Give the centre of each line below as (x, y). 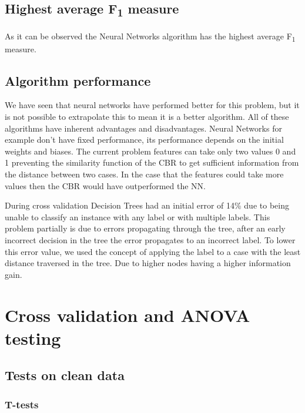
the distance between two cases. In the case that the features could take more (144, 174)
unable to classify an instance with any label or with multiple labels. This (138, 216)
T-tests (22, 404)
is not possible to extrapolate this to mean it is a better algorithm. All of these (147, 117)
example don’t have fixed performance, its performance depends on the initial (144, 140)
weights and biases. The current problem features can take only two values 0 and (150, 151)
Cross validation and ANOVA (128, 315)
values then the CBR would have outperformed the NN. (105, 185)
